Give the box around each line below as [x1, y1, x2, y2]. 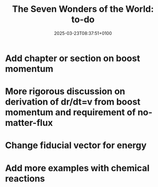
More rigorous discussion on [5, 86, 125, 97]
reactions [5, 173, 45, 184]
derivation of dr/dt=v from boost [5, 96, 141, 108]
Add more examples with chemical [5, 162, 150, 174]
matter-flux [5, 117, 53, 129]
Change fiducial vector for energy [5, 140, 147, 151]
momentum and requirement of [5, 107, 136, 118]
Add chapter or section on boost [5, 53, 140, 64]
